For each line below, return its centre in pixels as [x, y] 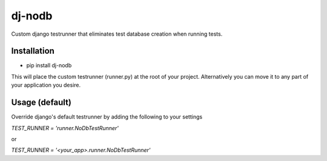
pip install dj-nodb [49, 65]
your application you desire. [46, 85]
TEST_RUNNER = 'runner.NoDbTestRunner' [65, 128]
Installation [33, 51]
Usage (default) [41, 103]
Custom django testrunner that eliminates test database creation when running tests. [117, 34]
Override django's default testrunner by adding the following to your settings [107, 117]
